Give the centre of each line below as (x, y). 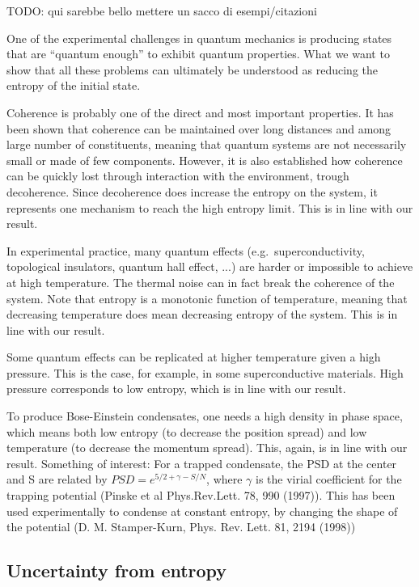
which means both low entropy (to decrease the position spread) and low (187, 431)
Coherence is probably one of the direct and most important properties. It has (200, 112)
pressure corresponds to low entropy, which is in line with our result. (176, 389)
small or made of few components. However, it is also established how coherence (205, 160)
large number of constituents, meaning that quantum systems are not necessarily (207, 144)
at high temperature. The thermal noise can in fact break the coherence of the (201, 282)
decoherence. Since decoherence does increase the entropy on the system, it (192, 191)
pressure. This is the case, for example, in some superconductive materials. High (205, 372)
